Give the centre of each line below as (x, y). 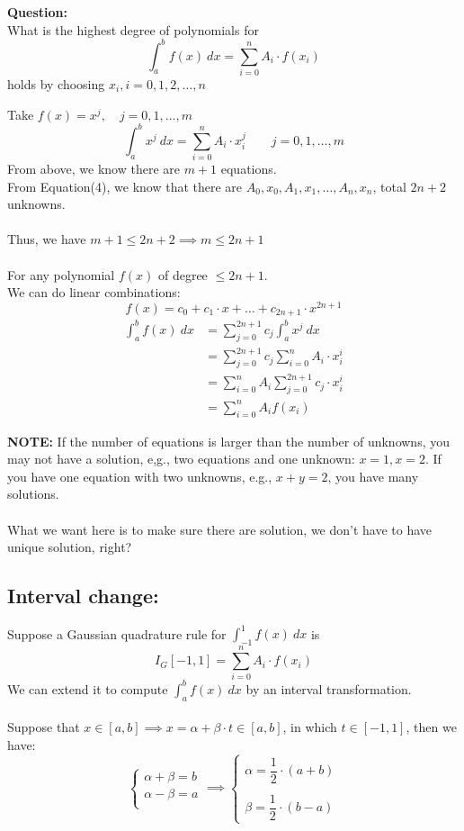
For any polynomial (61, 274)
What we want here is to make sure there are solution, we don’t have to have (220, 529)
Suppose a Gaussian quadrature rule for (117, 633)
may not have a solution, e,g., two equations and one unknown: (181, 459)
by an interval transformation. (329, 688)
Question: (37, 12)
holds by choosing (56, 84)
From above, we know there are (94, 169)
